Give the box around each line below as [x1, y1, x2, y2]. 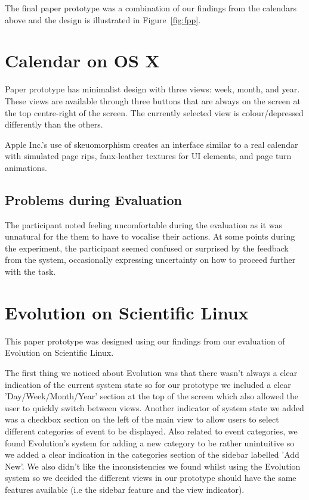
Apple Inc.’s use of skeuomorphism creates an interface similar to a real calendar [5, 138, 298, 150]
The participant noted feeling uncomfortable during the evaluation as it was [5, 218, 283, 231]
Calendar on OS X [5, 48, 160, 73]
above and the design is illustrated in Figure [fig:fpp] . [5, 13, 201, 26]
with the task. [5, 265, 56, 278]
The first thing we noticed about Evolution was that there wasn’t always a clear [5, 366, 298, 378]
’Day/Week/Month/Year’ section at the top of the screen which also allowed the [5, 390, 299, 402]
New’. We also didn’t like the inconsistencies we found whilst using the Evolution [5, 459, 301, 472]
